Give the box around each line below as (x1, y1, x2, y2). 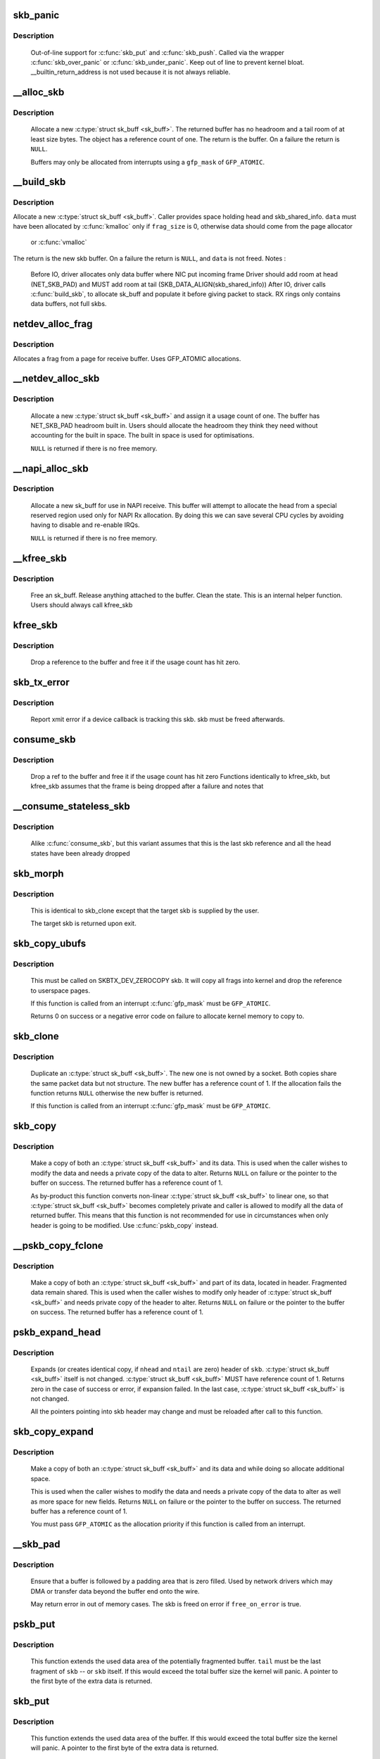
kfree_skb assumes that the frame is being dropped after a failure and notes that (30, 782, 264, 791)
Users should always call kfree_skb (30, 601, 133, 609)
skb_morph (13, 868, 64, 879)
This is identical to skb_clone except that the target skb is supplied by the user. (30, 906, 260, 915)
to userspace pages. (30, 986, 91, 995)
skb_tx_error (13, 676, 70, 688)
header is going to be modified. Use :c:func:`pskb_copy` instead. (30, 1221, 218, 1229)
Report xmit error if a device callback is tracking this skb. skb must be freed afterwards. (30, 715, 285, 724)
